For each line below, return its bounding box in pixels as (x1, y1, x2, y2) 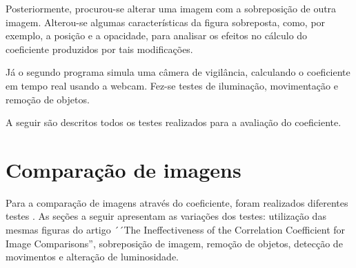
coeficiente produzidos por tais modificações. (6, 41, 193, 56)
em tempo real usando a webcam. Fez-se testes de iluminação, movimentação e (6, 78, 338, 92)
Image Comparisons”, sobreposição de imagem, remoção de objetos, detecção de (6, 236, 343, 250)
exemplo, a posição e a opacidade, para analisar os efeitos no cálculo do (6, 28, 308, 43)
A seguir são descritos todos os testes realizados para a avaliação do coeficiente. (6, 115, 342, 130)
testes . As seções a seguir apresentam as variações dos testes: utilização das (6, 209, 326, 223)
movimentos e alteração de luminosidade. (6, 249, 179, 264)
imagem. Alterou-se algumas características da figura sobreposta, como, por (6, 14, 326, 29)
